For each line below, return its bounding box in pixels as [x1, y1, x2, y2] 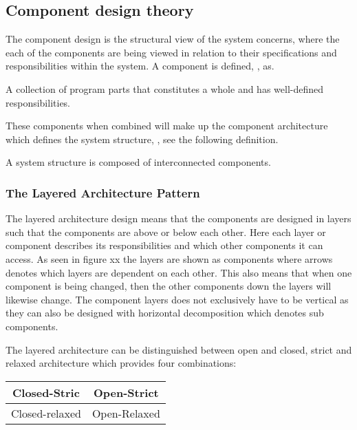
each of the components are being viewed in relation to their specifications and [6, 45, 337, 59]
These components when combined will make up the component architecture [6, 118, 328, 133]
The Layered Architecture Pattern [6, 184, 200, 201]
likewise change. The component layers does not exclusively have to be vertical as [6, 292, 349, 306]
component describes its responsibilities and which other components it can [6, 238, 323, 252]
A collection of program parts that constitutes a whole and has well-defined [6, 81, 324, 96]
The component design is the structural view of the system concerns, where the [6, 32, 340, 46]
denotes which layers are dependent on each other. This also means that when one [6, 265, 352, 279]
